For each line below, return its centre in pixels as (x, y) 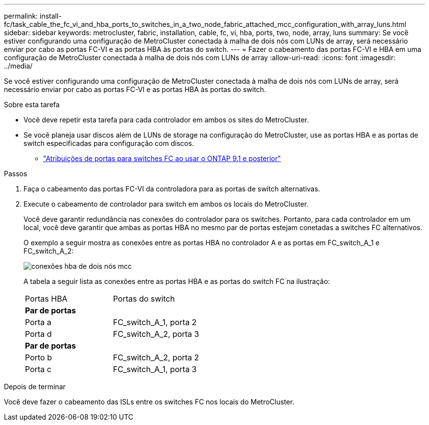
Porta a (38, 322)
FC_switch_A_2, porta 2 (156, 357)
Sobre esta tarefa (32, 105)
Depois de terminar (35, 387)
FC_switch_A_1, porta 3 (155, 369)
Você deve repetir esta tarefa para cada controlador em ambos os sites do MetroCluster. (166, 120)
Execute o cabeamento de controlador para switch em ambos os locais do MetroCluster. (166, 204)
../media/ (18, 66)
